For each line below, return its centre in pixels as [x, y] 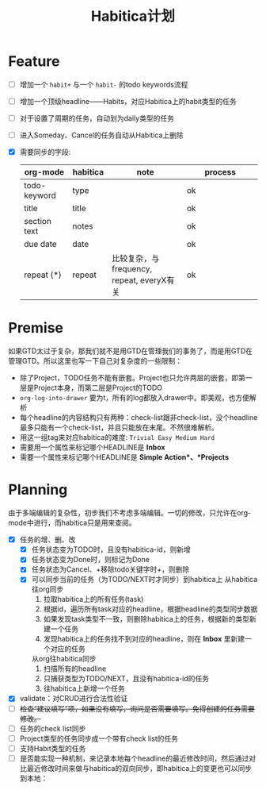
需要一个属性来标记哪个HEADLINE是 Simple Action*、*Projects [124, 457]
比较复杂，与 [136, 259]
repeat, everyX [139, 280]
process [220, 172]
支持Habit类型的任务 [53, 748]
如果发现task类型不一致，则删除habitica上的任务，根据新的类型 [146, 619]
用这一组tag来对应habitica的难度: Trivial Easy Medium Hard [117, 437]
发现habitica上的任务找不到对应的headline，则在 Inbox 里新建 [144, 639]
